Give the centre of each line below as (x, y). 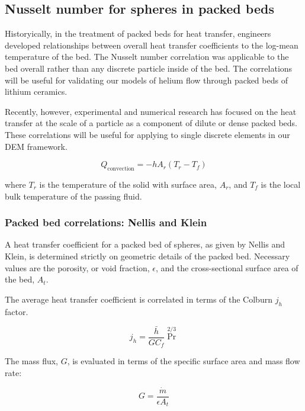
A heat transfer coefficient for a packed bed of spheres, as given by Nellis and (145, 244)
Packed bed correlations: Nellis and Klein (106, 222)
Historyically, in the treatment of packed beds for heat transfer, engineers (138, 33)
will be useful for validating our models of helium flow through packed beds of (146, 80)
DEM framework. (36, 146)
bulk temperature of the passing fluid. (73, 196)
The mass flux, (31, 361)
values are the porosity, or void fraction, (77, 267)
